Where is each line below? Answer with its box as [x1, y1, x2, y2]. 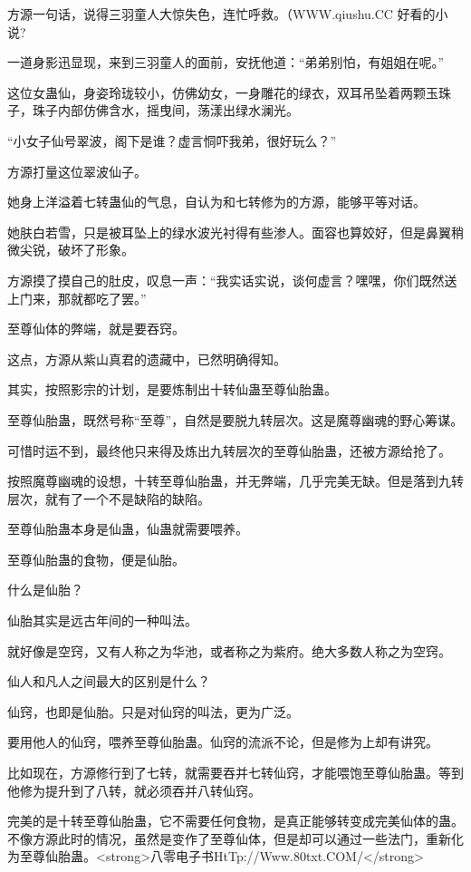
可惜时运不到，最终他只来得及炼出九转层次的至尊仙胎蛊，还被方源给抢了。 [7, 441, 451, 460]
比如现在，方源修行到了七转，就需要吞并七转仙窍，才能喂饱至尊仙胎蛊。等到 [7, 763, 464, 782]
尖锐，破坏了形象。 [19, 240, 134, 259]
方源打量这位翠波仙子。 [7, 161, 147, 180]
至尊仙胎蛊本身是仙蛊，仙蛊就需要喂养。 [7, 519, 248, 538]
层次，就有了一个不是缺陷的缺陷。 [7, 489, 210, 508]
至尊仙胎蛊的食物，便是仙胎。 [7, 549, 185, 568]
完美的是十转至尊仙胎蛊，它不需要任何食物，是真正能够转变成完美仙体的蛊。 [7, 811, 464, 830]
